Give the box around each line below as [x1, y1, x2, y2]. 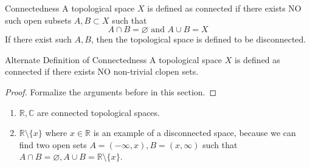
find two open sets [19, 138, 87, 151]
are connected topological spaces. [36, 106, 160, 118]
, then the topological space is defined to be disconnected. [91, 33, 306, 46]
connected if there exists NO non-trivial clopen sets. [5, 65, 199, 78]
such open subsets [5, 13, 72, 26]
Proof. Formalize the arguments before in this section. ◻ [5, 85, 217, 98]
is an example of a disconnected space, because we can [93, 126, 296, 139]
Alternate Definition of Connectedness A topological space [5, 53, 222, 66]
